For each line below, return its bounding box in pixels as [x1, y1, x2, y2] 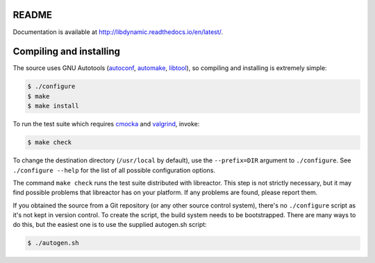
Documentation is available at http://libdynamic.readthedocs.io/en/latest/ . [12, 28, 224, 36]
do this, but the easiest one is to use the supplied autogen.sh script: [12, 221, 208, 229]
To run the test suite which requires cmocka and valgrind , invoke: [12, 120, 200, 128]
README [12, 9, 52, 21]
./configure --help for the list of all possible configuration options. [12, 166, 215, 174]
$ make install [27, 102, 79, 110]
